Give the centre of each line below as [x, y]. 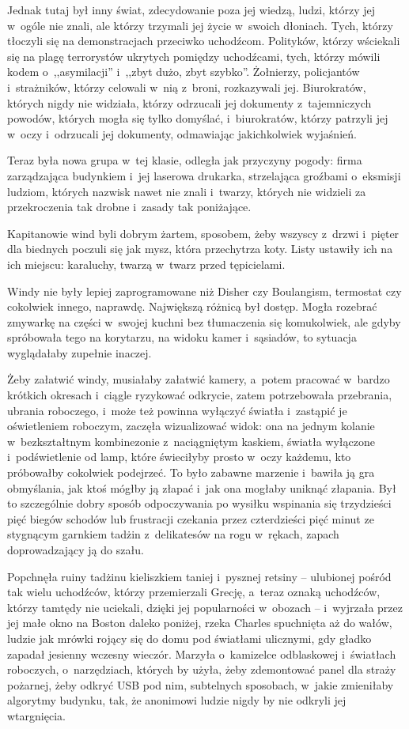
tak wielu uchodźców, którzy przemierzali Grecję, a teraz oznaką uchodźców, [194, 592]
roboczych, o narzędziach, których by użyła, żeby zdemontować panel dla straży [202, 669]
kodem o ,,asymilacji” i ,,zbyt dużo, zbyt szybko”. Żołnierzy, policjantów [184, 72]
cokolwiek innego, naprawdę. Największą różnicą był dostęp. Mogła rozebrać [192, 306]
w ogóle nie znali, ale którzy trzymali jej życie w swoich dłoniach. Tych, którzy [200, 25]
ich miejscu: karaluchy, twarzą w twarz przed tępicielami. [146, 264]
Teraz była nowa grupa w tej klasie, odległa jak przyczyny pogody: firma [185, 160]
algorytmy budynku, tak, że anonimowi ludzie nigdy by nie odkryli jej [177, 700]
